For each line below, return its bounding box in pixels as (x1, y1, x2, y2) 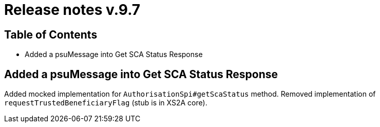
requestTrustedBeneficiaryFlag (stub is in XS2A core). (4, 98, 207, 107)
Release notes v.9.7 (4, 1, 141, 19)
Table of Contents (4, 28, 98, 41)
